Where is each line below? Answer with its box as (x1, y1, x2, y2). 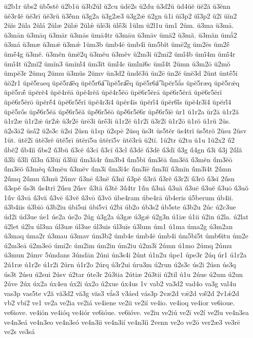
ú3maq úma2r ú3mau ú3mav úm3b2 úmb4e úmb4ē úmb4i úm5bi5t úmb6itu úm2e (4, 231, 249, 241)
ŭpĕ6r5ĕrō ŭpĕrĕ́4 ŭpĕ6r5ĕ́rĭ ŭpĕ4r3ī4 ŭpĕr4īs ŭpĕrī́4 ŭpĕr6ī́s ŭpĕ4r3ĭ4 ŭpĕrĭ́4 (4, 96, 232, 106)
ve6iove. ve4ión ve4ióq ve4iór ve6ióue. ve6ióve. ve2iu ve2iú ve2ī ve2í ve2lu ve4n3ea (4, 307, 249, 317)
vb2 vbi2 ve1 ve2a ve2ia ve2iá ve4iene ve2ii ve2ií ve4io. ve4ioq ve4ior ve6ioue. (4, 297, 235, 308)
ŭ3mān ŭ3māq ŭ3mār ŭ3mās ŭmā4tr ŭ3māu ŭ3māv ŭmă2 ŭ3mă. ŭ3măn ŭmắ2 (4, 29, 237, 40)
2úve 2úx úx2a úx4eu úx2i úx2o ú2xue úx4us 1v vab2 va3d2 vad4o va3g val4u (4, 278, 236, 289)
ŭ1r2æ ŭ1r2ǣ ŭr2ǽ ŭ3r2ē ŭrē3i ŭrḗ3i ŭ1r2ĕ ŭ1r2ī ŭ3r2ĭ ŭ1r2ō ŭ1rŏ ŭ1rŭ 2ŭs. (4, 116, 231, 126)
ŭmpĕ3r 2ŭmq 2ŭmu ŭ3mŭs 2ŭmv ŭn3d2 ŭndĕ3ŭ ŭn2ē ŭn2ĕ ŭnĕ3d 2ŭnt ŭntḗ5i (4, 68, 238, 78)
